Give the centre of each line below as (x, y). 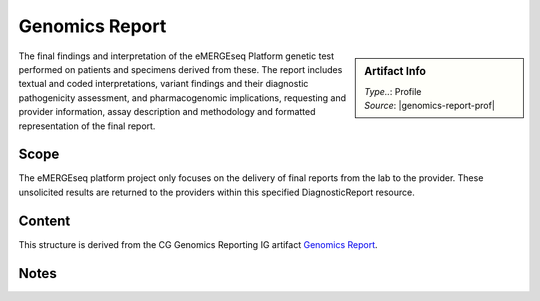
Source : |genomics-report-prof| (429, 106)
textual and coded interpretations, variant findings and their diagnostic (163, 84)
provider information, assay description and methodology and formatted (167, 112)
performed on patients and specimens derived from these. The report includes (180, 69)
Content (44, 220)
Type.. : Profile (393, 91)
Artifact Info (395, 71)
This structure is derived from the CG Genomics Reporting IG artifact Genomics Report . (198, 244)
